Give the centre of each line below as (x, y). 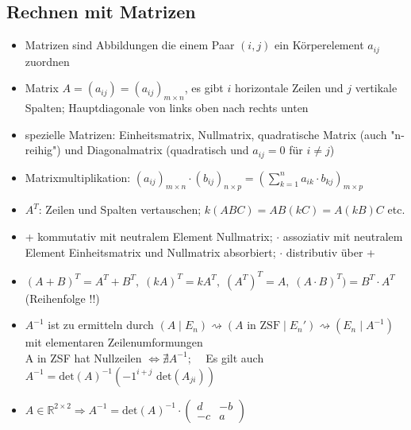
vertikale (376, 88)
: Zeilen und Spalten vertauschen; (120, 209)
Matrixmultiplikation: (78, 177)
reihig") (43, 150)
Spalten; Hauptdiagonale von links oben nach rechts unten (167, 108)
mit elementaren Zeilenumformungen (114, 342)
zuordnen (47, 61)
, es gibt (204, 88)
